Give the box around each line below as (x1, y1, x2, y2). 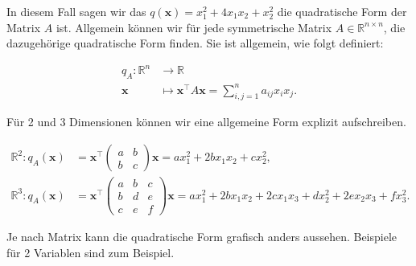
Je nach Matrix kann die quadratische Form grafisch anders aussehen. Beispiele (6, 228, 397, 245)
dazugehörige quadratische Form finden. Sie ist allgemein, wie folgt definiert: (6, 35, 384, 51)
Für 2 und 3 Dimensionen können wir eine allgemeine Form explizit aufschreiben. (6, 113, 406, 130)
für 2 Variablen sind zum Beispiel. (6, 243, 175, 260)
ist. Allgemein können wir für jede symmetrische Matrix (56, 18, 332, 35)
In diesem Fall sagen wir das (6, 3, 146, 19)
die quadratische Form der (277, 3, 407, 19)
